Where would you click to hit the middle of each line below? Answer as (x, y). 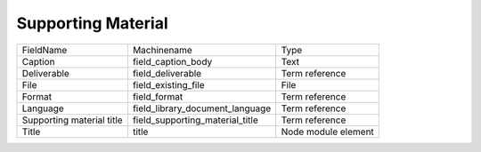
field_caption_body (172, 61)
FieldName (45, 50)
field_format (158, 96)
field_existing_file (168, 84)
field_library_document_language (202, 108)
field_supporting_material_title (195, 120)
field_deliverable (167, 73)
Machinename (163, 50)
